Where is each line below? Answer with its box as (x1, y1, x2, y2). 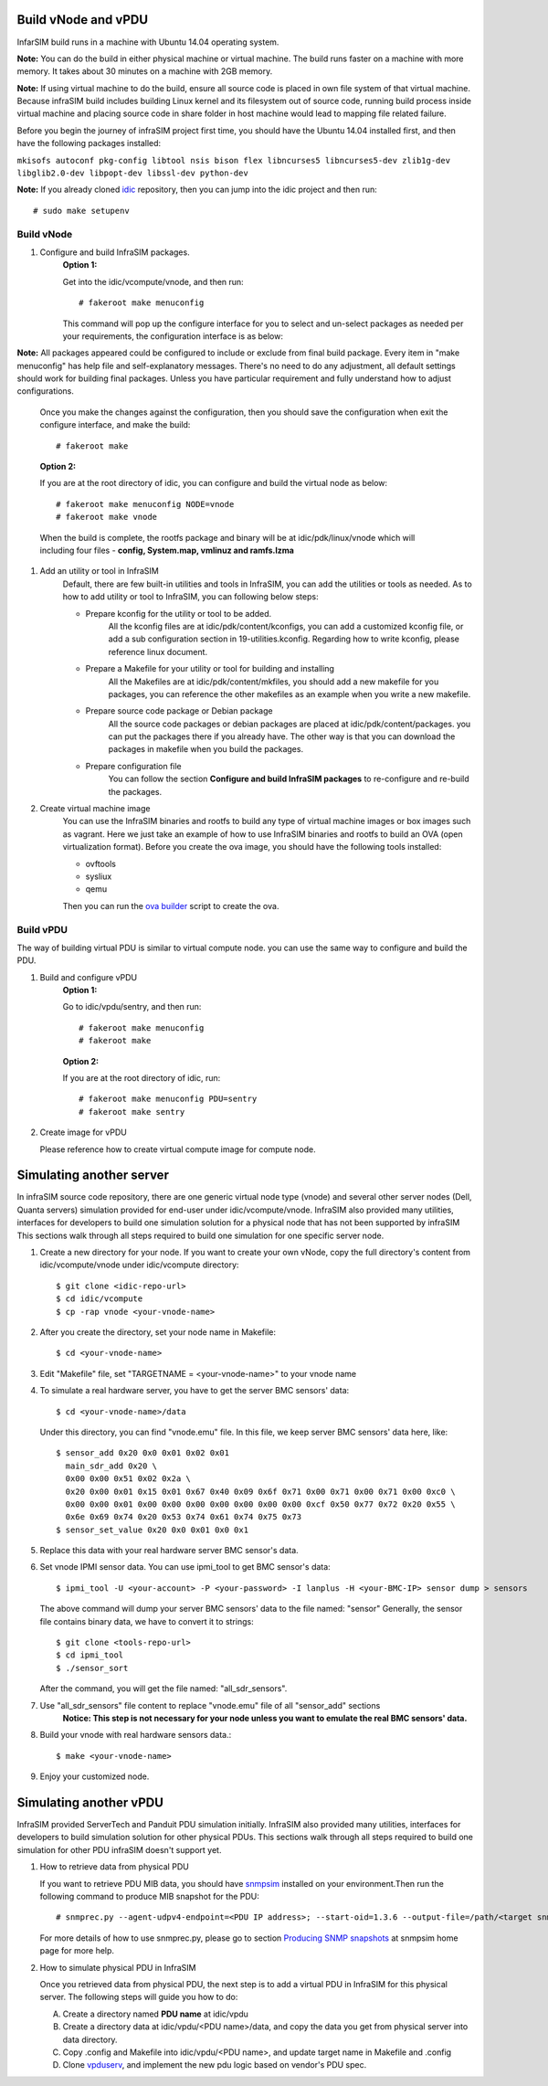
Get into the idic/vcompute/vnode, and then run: (62, 276, 244, 287)
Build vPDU (16, 923, 68, 936)
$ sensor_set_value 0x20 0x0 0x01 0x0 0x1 (56, 1524, 249, 1535)
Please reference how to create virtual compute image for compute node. (39, 1143, 316, 1155)
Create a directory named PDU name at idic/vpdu (62, 2008, 248, 2019)
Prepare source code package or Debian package (85, 705, 273, 716)
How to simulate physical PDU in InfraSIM (39, 1962, 196, 1973)
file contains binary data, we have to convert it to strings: (39, 1615, 255, 1626)
